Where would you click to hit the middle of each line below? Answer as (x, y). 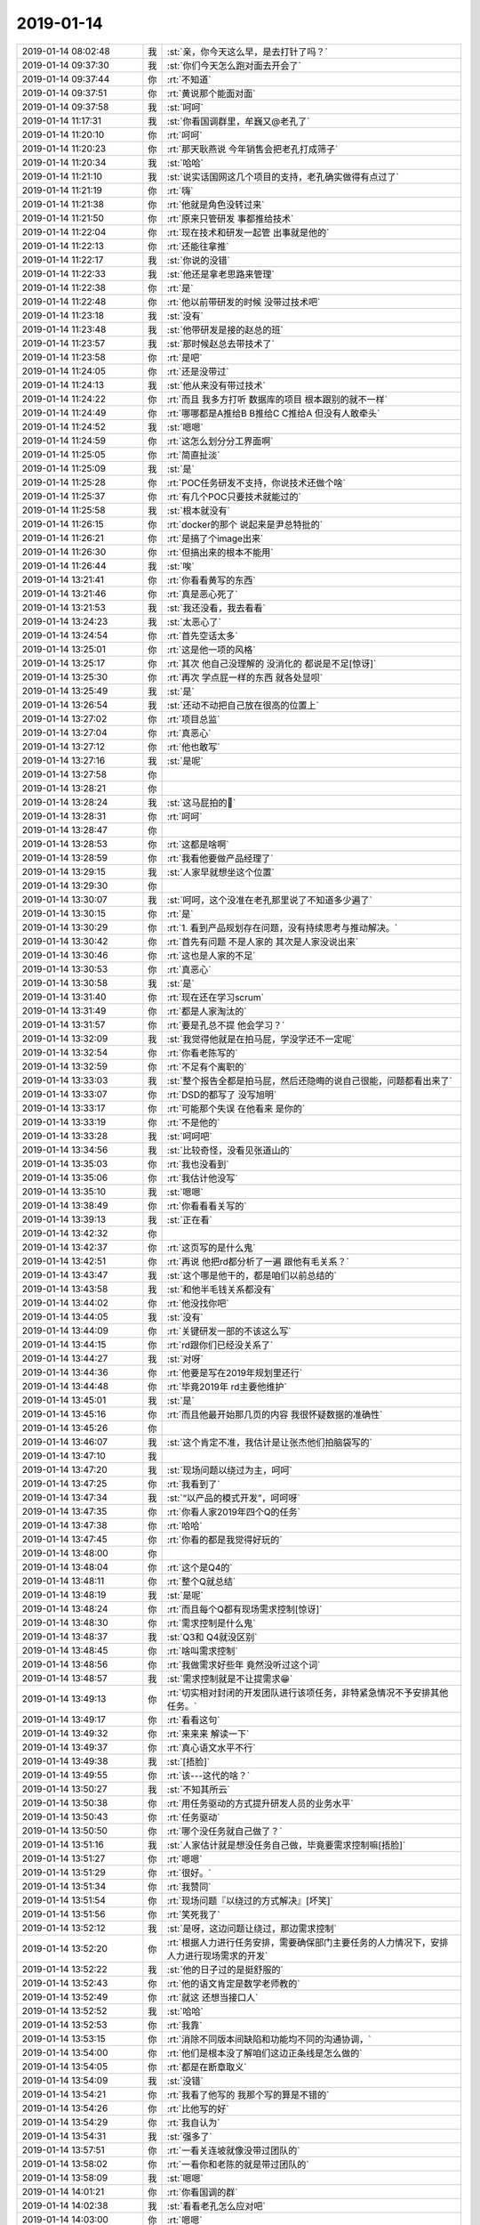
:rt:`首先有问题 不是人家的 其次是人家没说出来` (263, 942)
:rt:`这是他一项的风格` (211, 650)
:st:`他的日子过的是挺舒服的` (225, 1970)
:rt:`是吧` (184, 358)
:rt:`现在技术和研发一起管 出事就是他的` (248, 232)
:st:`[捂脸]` (188, 1761)
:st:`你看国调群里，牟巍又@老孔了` (238, 121)
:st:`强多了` (189, 2136)
